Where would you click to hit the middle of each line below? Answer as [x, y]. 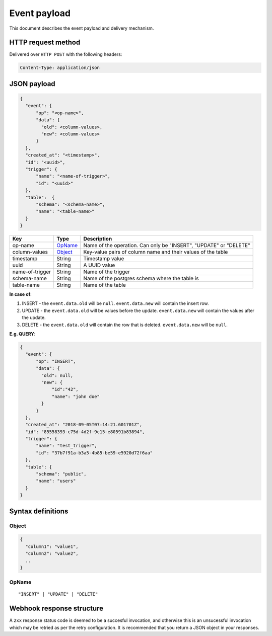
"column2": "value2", [52, 554]
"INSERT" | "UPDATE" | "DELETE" [58, 594]
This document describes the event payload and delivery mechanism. [82, 28]
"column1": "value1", [52, 546]
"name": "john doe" [76, 396]
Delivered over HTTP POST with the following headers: [66, 54]
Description [98, 239]
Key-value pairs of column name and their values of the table [156, 252]
